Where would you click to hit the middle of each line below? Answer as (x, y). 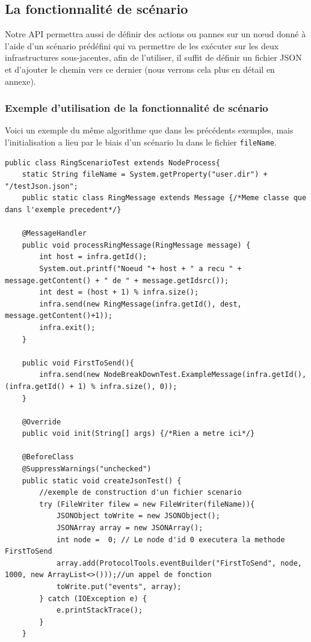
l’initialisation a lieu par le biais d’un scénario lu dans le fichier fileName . (141, 142)
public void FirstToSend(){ (78, 363)
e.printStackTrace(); (100, 610)
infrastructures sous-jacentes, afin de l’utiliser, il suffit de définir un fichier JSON (153, 57)
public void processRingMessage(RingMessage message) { (136, 245)
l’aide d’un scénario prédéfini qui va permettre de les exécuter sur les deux (142, 45)
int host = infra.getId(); (93, 257)
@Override (42, 422)
